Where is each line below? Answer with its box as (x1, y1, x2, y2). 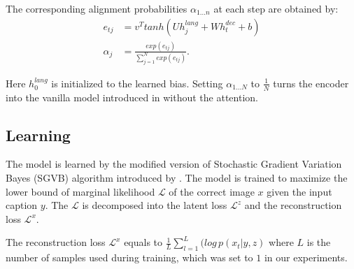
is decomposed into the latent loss (82, 198, 227, 212)
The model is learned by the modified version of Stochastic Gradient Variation (6, 157, 342, 171)
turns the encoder (273, 75, 349, 90)
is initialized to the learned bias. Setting (51, 75, 223, 90)
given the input (267, 184, 332, 198)
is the (306, 235, 331, 249)
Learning (6, 124, 71, 145)
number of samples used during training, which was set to (6, 250, 253, 265)
